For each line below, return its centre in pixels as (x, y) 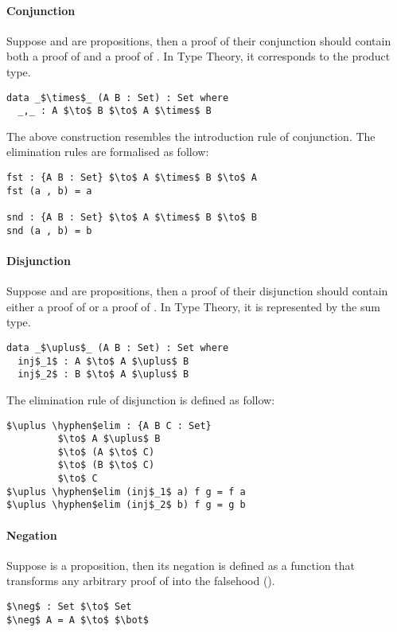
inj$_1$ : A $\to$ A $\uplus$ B (103, 361)
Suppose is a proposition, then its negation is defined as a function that (181, 565)
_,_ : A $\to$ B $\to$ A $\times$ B (115, 111)
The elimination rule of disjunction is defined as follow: (141, 399)
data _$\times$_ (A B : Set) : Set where (118, 98)
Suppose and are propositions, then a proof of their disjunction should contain (197, 291)
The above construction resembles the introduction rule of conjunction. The (191, 136)
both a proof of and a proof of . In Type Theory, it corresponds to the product (198, 56)
